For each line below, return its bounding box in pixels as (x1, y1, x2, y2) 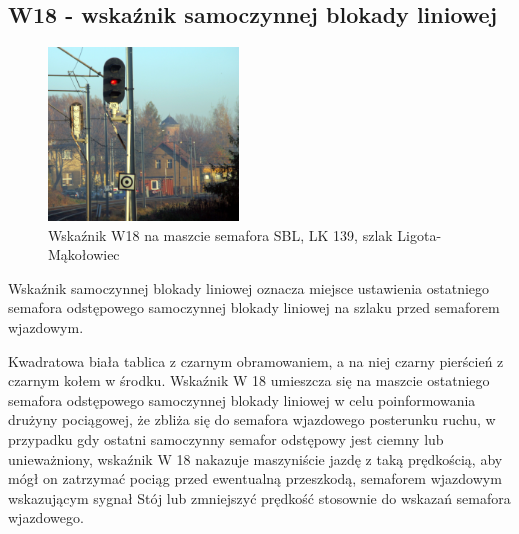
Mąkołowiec (48, 244, 120, 265)
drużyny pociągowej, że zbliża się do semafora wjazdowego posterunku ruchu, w (8, 409, 496, 430)
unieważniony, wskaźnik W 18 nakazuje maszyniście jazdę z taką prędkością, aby (8, 448, 503, 469)
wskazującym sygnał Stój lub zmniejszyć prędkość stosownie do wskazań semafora (8, 487, 511, 508)
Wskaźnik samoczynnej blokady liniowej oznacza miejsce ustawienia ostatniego (8, 277, 490, 298)
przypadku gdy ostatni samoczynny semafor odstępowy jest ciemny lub (8, 428, 444, 449)
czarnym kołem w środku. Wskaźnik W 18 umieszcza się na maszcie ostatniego (8, 370, 490, 391)
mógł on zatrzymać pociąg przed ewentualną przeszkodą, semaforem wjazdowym (8, 468, 502, 489)
